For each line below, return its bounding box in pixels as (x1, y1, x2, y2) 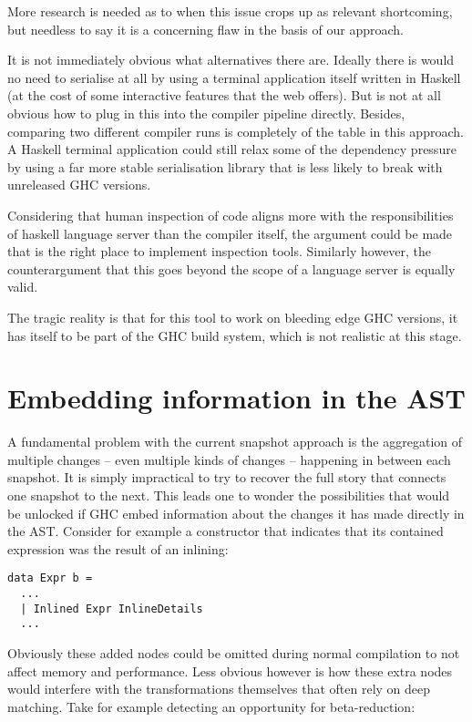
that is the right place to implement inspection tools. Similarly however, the (7, 242, 432, 261)
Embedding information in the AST (7, 379, 466, 417)
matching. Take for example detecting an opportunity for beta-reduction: (7, 696, 416, 716)
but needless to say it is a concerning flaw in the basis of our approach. (7, 19, 404, 38)
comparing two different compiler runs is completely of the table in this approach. (7, 121, 464, 140)
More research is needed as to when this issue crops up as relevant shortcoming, (7, 2, 453, 20)
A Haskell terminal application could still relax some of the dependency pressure (7, 139, 457, 159)
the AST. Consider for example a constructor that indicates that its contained (7, 521, 444, 541)
